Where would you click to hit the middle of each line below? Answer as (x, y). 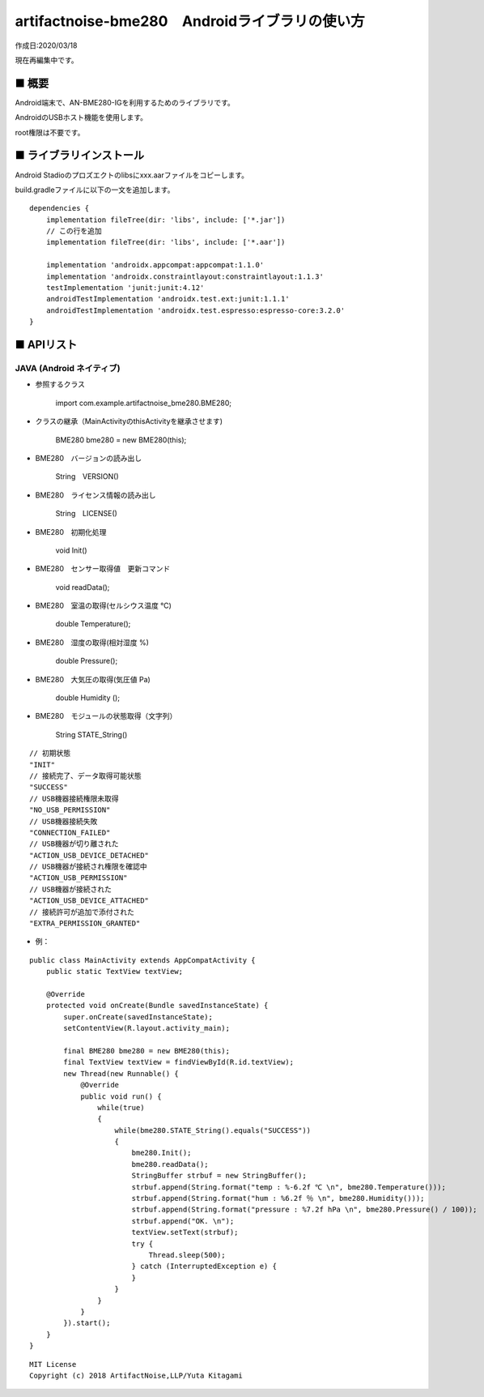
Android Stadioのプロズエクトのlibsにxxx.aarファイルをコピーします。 (132, 175)
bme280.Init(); (161, 1153)
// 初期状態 (50, 753)
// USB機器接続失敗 (64, 821)
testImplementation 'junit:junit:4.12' (125, 288)
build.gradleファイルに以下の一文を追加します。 (95, 190)
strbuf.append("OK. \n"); (183, 1221)
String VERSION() (87, 476)
